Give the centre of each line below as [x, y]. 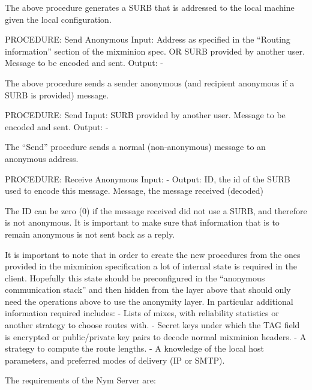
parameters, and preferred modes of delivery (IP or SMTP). [115, 360]
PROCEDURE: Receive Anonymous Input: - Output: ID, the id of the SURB [148, 178]
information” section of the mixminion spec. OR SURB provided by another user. [155, 51]
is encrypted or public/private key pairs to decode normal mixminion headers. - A [156, 336]
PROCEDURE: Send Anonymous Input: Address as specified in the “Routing [148, 39]
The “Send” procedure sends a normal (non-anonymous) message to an [135, 147]
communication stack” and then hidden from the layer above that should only [148, 289]
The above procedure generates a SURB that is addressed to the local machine [150, 7]
